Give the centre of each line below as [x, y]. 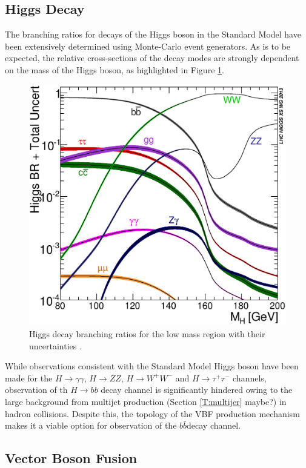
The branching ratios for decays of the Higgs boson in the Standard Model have [153, 34]
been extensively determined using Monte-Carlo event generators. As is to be [148, 46]
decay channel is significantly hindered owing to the [197, 390]
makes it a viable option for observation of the [91, 425]
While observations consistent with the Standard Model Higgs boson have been [152, 366]
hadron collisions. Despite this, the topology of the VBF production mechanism [152, 413]
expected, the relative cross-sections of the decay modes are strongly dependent [152, 58]
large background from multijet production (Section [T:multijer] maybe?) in [146, 402]
